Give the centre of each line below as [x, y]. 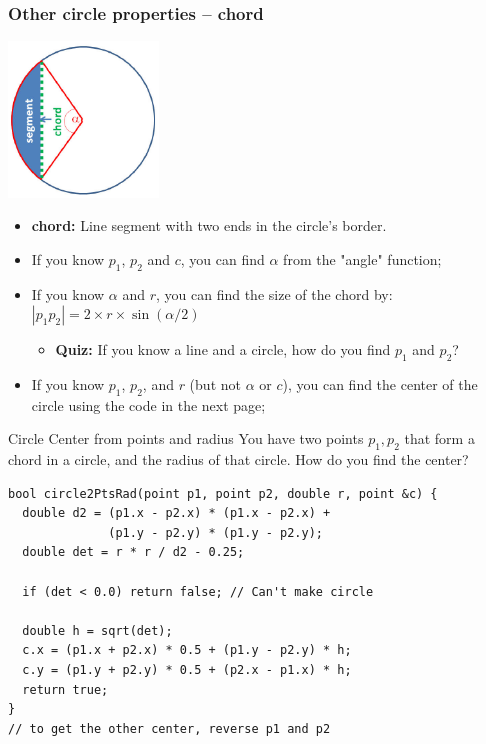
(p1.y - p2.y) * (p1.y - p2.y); [215, 532]
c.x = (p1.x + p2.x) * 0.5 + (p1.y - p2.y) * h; [187, 650]
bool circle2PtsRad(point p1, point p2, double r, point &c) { [223, 493]
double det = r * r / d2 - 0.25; [133, 552]
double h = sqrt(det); [97, 630]
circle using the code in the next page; [148, 404]
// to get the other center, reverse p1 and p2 [169, 728]
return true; [65, 689]
